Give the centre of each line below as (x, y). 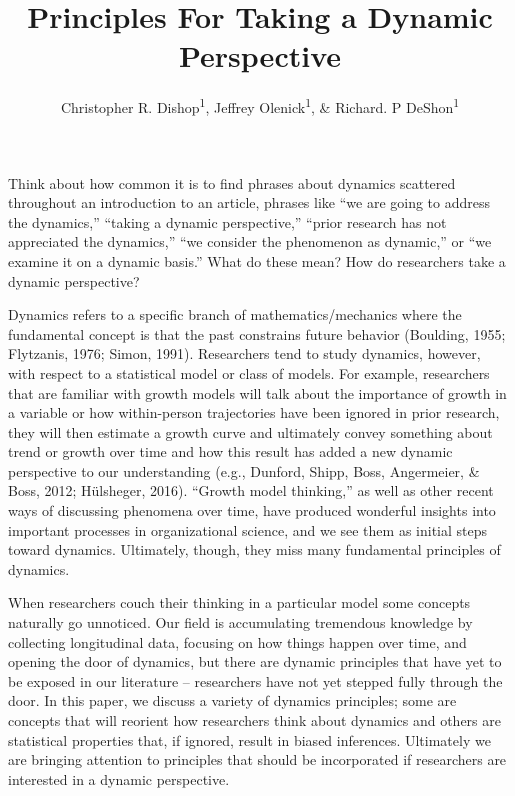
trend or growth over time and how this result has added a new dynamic (230, 451)
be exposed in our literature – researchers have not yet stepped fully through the (255, 680)
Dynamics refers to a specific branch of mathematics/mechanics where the (235, 314)
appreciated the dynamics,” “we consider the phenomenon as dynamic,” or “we (250, 241)
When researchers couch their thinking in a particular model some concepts (239, 602)
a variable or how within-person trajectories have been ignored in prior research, (254, 412)
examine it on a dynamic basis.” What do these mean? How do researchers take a (257, 260)
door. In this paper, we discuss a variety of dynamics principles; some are (232, 700)
